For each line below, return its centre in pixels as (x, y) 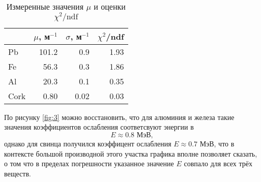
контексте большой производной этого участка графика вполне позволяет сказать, (131, 153)
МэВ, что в (217, 143)
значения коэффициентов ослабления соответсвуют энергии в (99, 127)
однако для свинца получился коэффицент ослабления (88, 143)
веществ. (18, 173)
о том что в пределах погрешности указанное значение (89, 163)
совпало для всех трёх (218, 163)
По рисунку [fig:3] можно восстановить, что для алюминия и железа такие (119, 117)
